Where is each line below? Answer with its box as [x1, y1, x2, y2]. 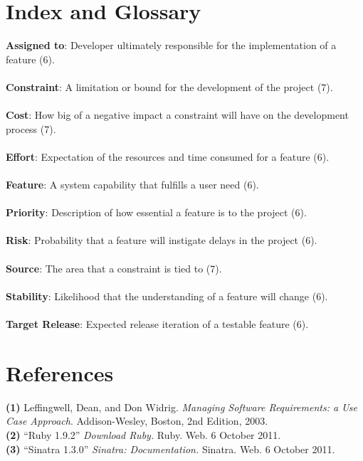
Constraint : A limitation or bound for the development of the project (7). [6, 79, 333, 94]
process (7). [6, 121, 56, 136]
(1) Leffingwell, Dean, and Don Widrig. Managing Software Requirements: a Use [6, 399, 357, 414]
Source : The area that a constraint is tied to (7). [6, 260, 222, 275]
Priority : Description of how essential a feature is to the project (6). [6, 205, 307, 220]
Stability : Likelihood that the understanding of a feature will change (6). [6, 288, 328, 303]
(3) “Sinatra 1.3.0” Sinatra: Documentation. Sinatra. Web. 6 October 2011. [6, 441, 335, 456]
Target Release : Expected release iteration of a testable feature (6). [6, 317, 309, 331]
